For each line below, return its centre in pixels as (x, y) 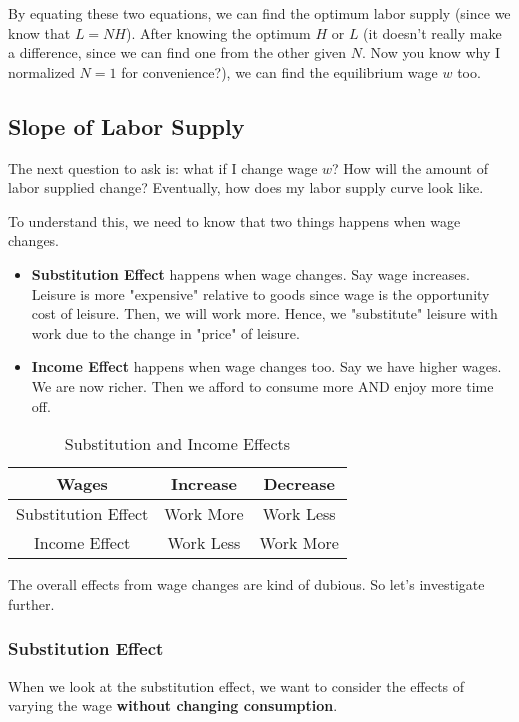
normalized (41, 71)
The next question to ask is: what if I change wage (163, 167)
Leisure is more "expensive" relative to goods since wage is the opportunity (260, 293)
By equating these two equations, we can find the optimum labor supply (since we (259, 13)
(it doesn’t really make (432, 32)
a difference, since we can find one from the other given (177, 52)
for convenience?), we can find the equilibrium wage (279, 71)
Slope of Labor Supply (126, 125)
